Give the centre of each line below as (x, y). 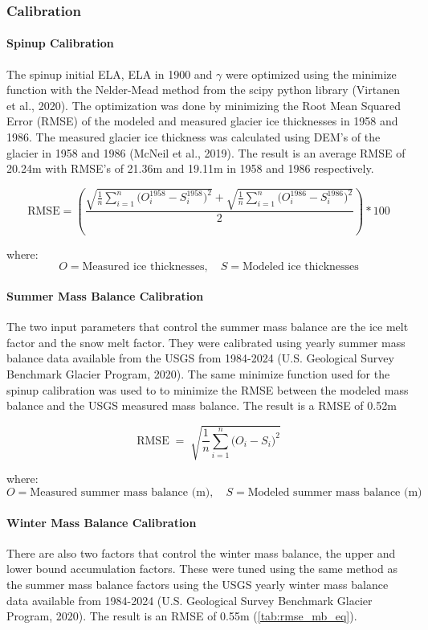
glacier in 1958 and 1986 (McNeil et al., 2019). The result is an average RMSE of (206, 152)
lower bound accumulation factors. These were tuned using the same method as (202, 569)
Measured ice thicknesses (143, 267)
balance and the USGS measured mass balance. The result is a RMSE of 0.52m (202, 405)
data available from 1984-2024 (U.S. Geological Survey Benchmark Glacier (190, 600)
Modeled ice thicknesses (300, 267)
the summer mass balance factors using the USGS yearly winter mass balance (198, 584)
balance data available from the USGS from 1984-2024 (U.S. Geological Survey (200, 358)
